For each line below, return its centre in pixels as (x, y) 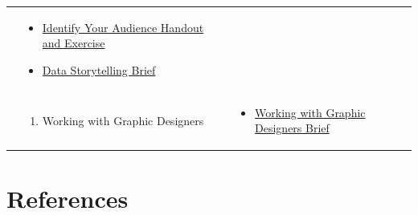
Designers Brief (292, 128)
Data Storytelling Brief (99, 69)
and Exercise (74, 43)
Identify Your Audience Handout (123, 27)
